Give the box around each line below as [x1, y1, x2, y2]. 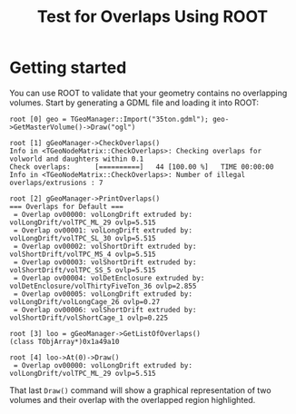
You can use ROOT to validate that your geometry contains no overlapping [9, 87, 288, 98]
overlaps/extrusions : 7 [9, 178, 104, 187]
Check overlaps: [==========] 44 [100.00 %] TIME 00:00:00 [9, 162, 274, 172]
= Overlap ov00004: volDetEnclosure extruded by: [13, 273, 205, 282]
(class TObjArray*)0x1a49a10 [9, 337, 120, 346]
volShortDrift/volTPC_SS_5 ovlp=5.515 [9, 265, 156, 274]
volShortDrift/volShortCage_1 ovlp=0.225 [9, 313, 169, 322]
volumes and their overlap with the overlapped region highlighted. [9, 394, 256, 405]
